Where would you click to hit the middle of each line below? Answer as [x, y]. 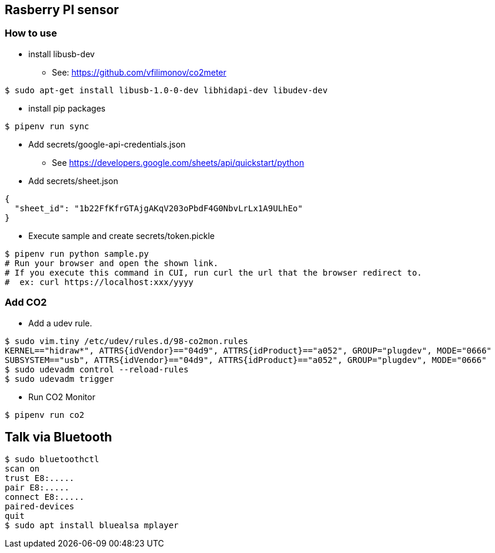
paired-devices [40, 507]
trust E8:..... [40, 478]
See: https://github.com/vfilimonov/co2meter [139, 72]
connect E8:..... [44, 497]
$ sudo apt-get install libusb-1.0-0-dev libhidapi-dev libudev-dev [166, 90]
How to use [31, 33]
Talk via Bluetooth [59, 437]
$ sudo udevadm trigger [60, 379]
